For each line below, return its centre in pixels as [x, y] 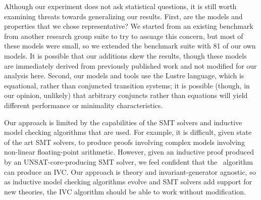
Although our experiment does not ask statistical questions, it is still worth [120, 6]
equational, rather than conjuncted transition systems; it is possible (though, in [127, 85]
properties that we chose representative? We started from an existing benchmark [129, 26]
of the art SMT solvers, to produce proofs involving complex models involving [124, 142]
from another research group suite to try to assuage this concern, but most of [124, 36]
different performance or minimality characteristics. [84, 105]
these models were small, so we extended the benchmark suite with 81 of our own [130, 46]
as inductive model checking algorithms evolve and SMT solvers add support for [128, 182]
